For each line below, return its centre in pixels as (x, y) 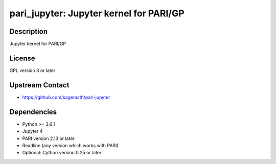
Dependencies (33, 112)
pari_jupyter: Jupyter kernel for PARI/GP (97, 13)
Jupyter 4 (32, 131)
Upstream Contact (39, 85)
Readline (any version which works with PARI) (70, 145)
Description (29, 31)
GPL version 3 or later (32, 70)
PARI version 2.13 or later (49, 138)
